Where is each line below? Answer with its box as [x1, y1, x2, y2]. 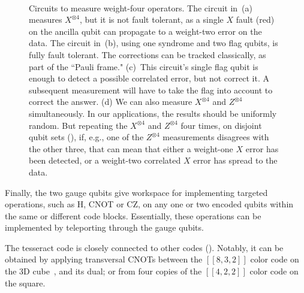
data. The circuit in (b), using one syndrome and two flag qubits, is [29, 37, 278, 49]
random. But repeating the [29, 119, 128, 131]
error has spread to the [193, 154, 278, 167]
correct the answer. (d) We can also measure [29, 95, 192, 108]
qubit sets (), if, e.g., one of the [29, 131, 144, 143]
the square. [5, 276, 46, 289]
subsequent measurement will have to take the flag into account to [29, 83, 273, 96]
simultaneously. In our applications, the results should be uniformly [29, 107, 277, 119]
